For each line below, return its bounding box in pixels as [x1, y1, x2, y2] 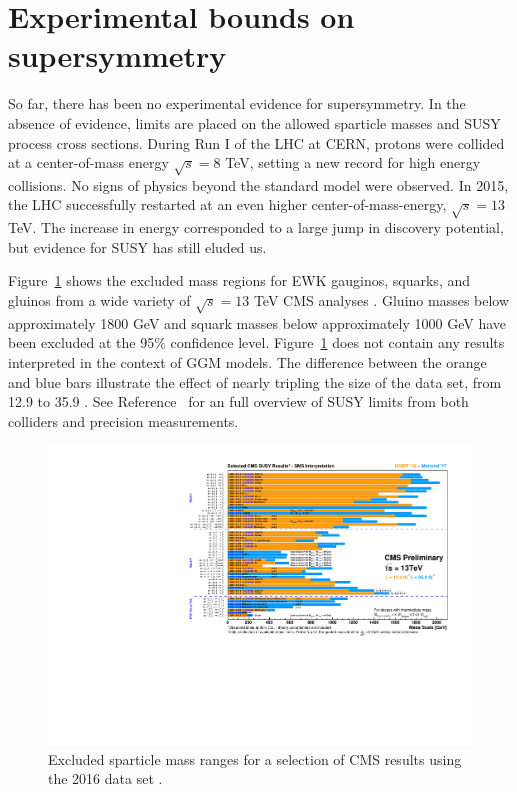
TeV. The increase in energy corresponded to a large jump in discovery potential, [8, 217, 504, 238]
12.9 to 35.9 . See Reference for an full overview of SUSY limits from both [8, 391, 469, 412]
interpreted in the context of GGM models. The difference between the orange [8, 351, 487, 372]
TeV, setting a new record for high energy [225, 152, 481, 173]
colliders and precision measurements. [8, 410, 239, 431]
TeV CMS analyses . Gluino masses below [253, 290, 510, 310]
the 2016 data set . [48, 768, 163, 789]
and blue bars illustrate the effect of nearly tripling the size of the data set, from [8, 371, 502, 392]
